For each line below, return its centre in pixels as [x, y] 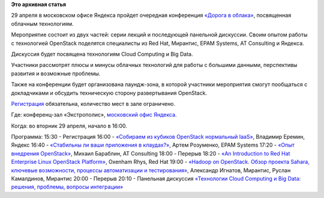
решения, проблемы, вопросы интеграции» [67, 187]
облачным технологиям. [43, 23]
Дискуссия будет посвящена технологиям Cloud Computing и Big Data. [102, 54]
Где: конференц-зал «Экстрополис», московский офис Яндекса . [94, 115]
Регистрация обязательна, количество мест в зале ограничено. [93, 103]
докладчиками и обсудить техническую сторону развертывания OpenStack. [109, 93]
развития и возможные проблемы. [56, 73]
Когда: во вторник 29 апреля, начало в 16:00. [69, 126]
